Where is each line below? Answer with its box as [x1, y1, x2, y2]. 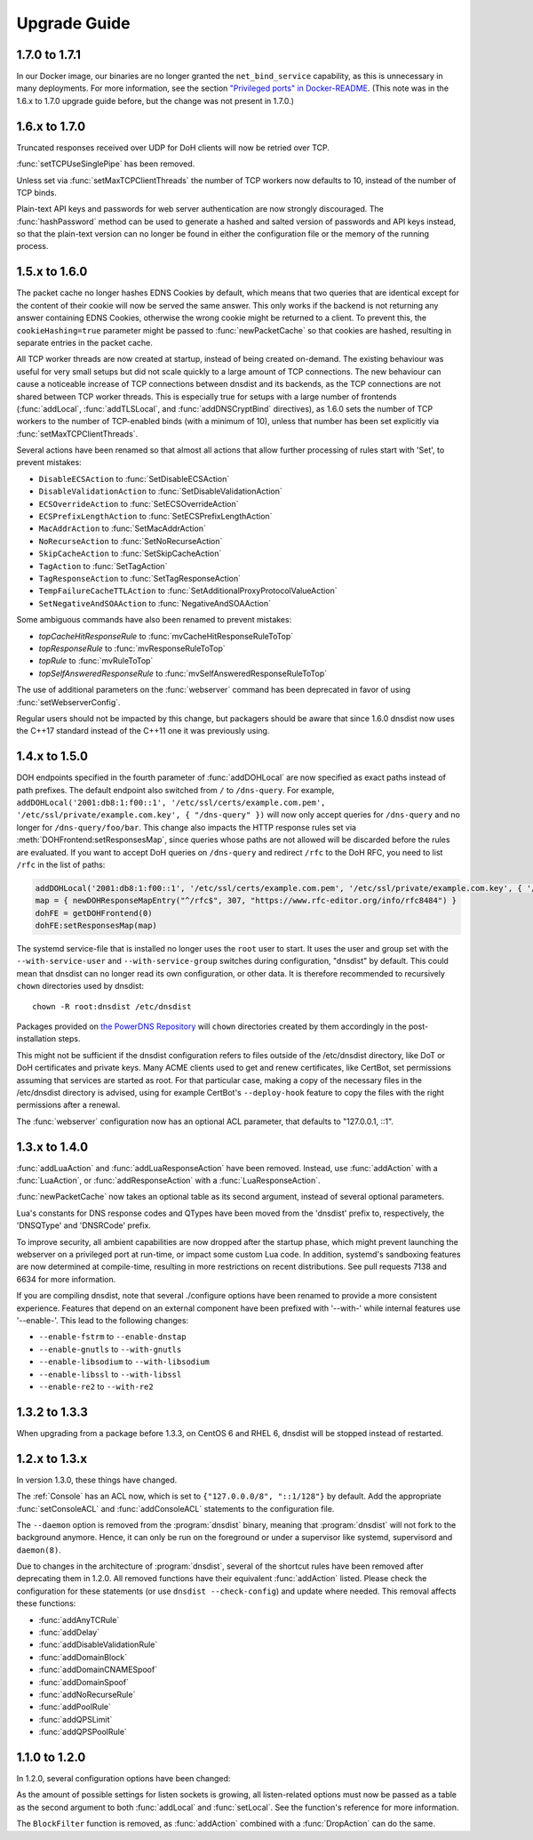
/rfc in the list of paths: [16, 859, 106, 870]
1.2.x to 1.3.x [16, 1450, 88, 1466]
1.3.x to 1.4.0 [16, 1139, 89, 1154]
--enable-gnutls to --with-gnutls [38, 1344, 182, 1354]
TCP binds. [16, 187, 57, 197]
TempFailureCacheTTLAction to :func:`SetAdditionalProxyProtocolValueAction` [38, 585, 338, 596]
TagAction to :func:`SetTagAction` [38, 560, 168, 571]
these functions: [16, 1598, 76, 1609]
